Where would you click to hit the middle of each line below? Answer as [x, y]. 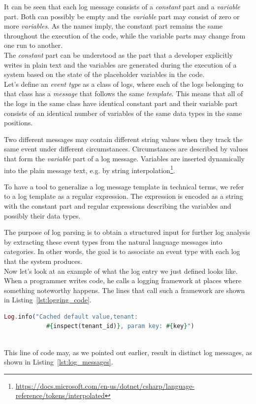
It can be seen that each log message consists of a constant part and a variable [122, 6]
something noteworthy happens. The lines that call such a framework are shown [125, 290]
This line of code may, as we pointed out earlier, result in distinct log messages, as [128, 352]
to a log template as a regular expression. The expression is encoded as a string [124, 196]
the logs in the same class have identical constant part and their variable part [121, 103]
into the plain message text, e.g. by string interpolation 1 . [90, 169]
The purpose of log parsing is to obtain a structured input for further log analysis [127, 232]
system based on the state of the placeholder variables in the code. [104, 74]
